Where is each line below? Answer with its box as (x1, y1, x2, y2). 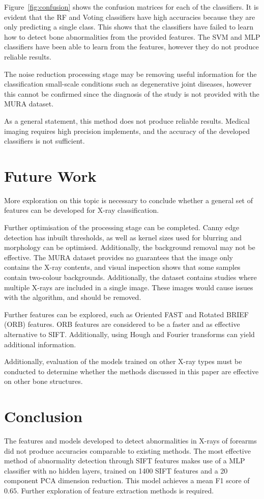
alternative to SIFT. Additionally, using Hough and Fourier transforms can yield (4, 328, 255, 339)
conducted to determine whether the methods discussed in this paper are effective (4, 366, 259, 376)
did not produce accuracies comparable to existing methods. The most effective (4, 445, 251, 456)
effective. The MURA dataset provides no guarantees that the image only (4, 252, 233, 262)
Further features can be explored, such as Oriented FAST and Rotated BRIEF (4, 309, 249, 319)
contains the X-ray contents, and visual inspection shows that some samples (4, 262, 241, 272)
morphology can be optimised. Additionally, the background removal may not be (4, 242, 255, 253)
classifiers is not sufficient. (4, 135, 85, 146)
